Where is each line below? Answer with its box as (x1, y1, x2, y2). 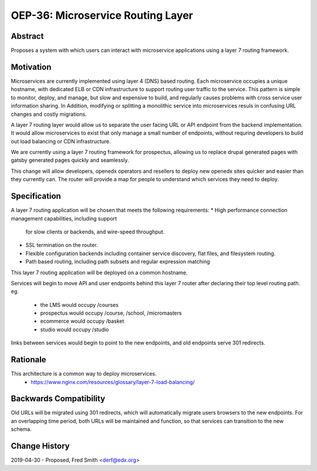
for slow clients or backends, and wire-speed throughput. (25, 228, 165, 235)
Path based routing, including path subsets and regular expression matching (25, 258, 211, 265)
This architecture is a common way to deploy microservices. (11, 370, 157, 378)
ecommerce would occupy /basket (40, 318, 124, 325)
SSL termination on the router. (25, 242, 98, 249)
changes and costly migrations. (11, 111, 87, 118)
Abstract (11, 31, 44, 41)
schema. (11, 426, 32, 433)
